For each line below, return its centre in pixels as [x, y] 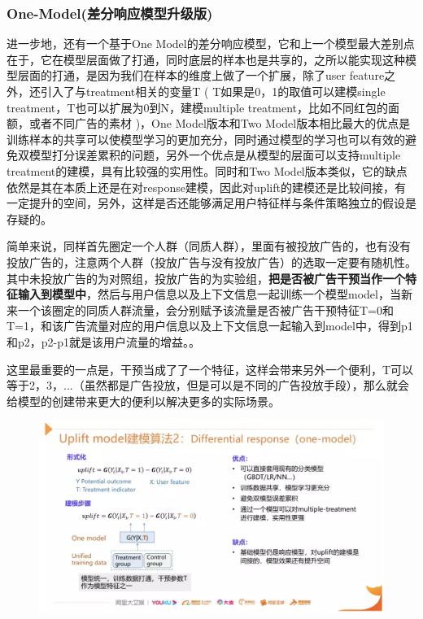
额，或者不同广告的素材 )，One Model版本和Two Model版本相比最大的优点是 [209, 123]
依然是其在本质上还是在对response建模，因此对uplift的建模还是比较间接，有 [206, 187]
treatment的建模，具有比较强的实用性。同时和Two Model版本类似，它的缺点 [207, 170]
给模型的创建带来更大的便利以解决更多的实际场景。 [143, 401]
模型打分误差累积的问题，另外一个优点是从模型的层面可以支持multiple [215, 155]
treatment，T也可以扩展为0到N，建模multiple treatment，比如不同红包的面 [203, 107]
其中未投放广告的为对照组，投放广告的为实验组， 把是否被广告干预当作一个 [206, 278]
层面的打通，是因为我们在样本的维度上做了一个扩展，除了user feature [201, 75]
